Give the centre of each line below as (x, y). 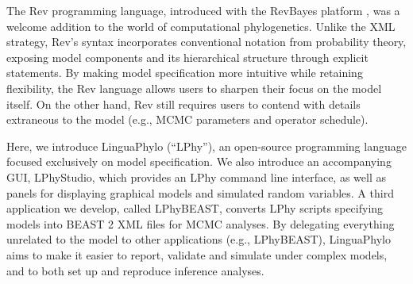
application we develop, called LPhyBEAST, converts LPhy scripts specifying (195, 208)
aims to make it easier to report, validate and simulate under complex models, (197, 254)
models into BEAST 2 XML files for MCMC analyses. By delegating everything (201, 223)
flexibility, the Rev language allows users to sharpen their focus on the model (194, 88)
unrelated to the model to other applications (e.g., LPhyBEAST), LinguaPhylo (199, 239)
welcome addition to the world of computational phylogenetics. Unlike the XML (201, 26)
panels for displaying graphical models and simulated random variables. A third (200, 192)
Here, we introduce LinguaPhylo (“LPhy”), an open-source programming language (206, 146)
